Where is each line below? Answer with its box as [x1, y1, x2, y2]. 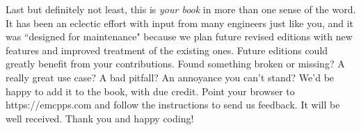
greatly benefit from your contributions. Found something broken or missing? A [6, 56, 345, 71]
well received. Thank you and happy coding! [6, 111, 194, 125]
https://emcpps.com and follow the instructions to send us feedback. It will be [6, 97, 340, 112]
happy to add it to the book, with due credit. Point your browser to [6, 83, 295, 98]
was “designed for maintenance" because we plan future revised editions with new [6, 29, 353, 44]
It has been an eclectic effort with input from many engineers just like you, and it [6, 15, 354, 30]
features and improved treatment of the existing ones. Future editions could [6, 42, 328, 57]
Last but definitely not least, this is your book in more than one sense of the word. [6, 2, 356, 16]
